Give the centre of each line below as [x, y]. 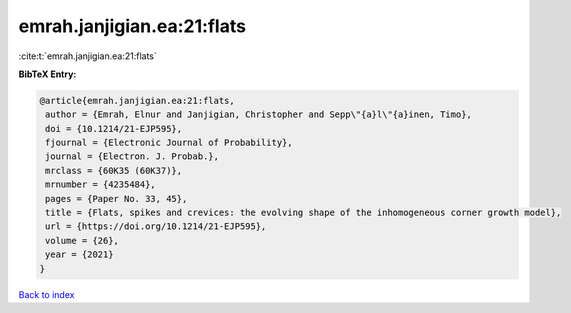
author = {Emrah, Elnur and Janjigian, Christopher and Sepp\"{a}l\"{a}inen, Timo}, [258, 114]
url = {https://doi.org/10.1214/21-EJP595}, [156, 226]
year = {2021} [79, 254]
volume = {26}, [82, 240]
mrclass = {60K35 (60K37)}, [114, 170]
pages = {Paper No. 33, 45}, [116, 198]
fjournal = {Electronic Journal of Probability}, [169, 143]
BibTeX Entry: [47, 74]
